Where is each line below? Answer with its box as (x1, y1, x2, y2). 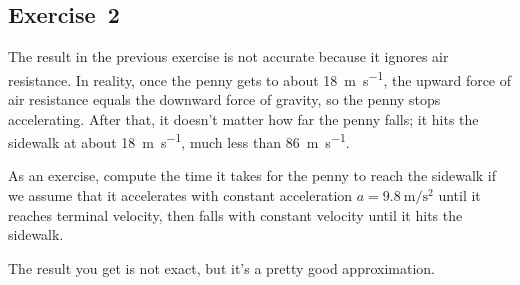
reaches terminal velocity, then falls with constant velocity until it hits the (8, 204, 463, 225)
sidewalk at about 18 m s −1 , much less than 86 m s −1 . (8, 129, 350, 152)
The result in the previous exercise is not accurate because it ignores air (8, 46, 449, 67)
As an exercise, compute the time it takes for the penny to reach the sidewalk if (8, 165, 497, 186)
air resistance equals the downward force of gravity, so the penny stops (8, 89, 441, 110)
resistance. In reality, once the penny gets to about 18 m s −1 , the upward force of (8, 66, 512, 90)
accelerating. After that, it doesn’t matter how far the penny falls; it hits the (8, 108, 479, 129)
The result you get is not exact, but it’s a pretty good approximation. (8, 257, 435, 278)
